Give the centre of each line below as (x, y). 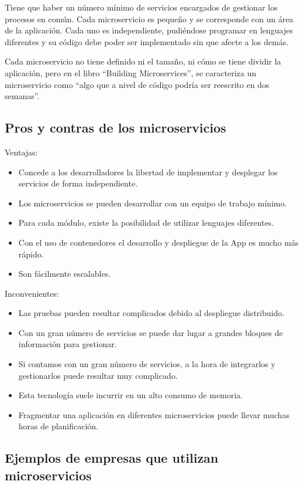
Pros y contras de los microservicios (116, 128)
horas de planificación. (58, 426)
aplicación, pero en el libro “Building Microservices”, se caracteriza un (130, 72)
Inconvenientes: (32, 293)
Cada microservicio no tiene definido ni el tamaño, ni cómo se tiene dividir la (143, 61)
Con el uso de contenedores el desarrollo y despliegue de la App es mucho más (159, 242)
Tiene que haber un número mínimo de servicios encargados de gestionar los (141, 7)
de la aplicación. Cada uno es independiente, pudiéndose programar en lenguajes (149, 30)
